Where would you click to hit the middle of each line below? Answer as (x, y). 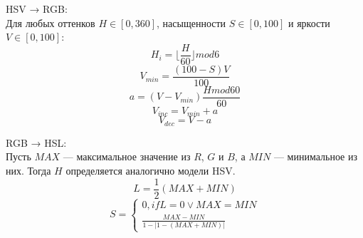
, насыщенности (191, 22)
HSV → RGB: (37, 9)
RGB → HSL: (36, 142)
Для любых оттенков (51, 22)
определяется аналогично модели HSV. (151, 171)
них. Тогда (28, 171)
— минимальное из (315, 156)
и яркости (309, 22)
